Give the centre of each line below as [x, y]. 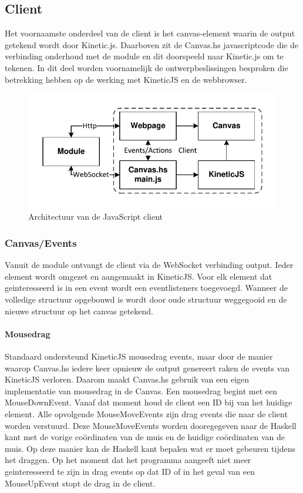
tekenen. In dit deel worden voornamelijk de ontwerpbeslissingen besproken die [147, 67]
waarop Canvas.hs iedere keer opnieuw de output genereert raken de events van [147, 368]
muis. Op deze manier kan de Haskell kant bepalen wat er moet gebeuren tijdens [150, 448]
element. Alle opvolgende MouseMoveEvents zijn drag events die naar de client [146, 413]
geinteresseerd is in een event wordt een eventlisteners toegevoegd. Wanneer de [146, 288]
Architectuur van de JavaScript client [95, 217]
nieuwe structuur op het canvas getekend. [79, 311]
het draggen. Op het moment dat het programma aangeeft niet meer [128, 460]
